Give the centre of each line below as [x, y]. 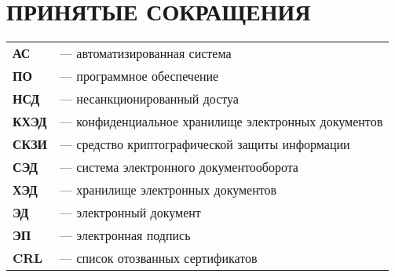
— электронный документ [130, 213]
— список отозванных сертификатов [159, 258]
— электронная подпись [125, 235]
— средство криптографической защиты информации [205, 144]
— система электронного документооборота [179, 167]
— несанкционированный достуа [149, 99]
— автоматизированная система [146, 53]
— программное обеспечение [139, 76]
